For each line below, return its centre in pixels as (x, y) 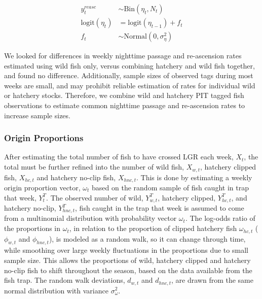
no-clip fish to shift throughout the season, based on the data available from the (128, 270)
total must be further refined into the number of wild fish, (94, 167)
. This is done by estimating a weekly (194, 177)
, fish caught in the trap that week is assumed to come (160, 208)
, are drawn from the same (212, 280)
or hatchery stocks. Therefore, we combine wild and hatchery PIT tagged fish (124, 95)
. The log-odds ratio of (220, 218)
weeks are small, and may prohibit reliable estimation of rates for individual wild (130, 85)
